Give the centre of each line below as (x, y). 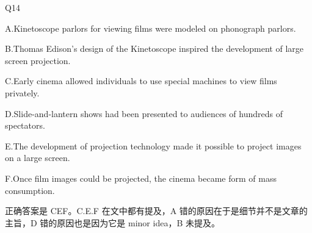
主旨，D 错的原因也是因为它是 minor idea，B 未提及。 (112, 222)
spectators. (25, 125)
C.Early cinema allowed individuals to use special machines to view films (141, 81)
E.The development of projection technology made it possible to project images (153, 145)
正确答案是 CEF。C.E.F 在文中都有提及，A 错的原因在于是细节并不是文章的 (156, 211)
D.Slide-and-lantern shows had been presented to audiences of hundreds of (144, 113)
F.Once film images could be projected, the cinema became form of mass (141, 178)
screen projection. (38, 60)
